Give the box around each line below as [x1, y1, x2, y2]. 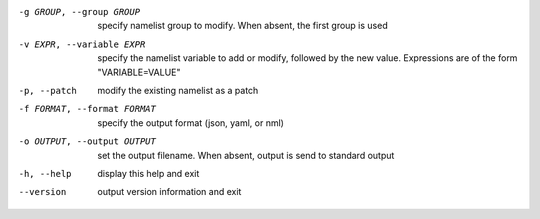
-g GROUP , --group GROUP [18, 6, 140, 17]
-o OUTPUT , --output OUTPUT [18, 136, 157, 147]
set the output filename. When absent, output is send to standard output [97, 149, 395, 161]
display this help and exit [97, 167, 200, 179]
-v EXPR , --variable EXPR [18, 38, 146, 50]
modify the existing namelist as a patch [97, 84, 259, 96]
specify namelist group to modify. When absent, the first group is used [97, 20, 389, 32]
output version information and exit [97, 186, 242, 198]
